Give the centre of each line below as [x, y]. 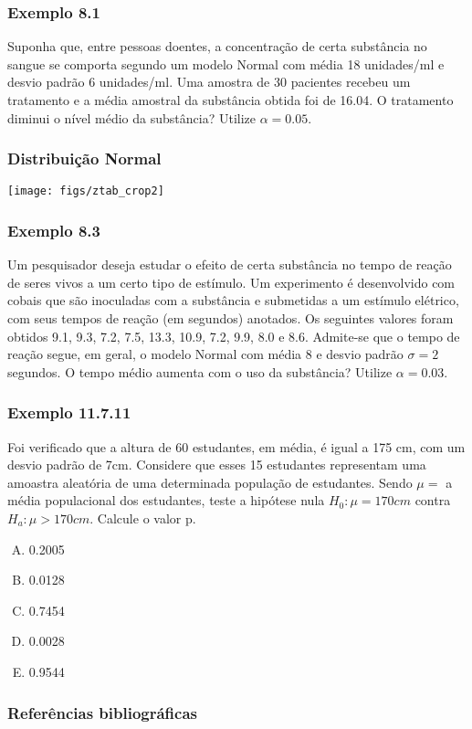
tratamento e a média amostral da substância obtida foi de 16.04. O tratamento [231, 100]
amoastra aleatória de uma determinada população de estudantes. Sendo [210, 482]
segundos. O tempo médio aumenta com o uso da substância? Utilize [200, 371]
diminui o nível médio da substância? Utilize [131, 117]
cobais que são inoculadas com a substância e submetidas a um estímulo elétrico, [233, 300]
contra [433, 500]
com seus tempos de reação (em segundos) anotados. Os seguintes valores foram [231, 318]
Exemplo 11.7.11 [69, 412]
